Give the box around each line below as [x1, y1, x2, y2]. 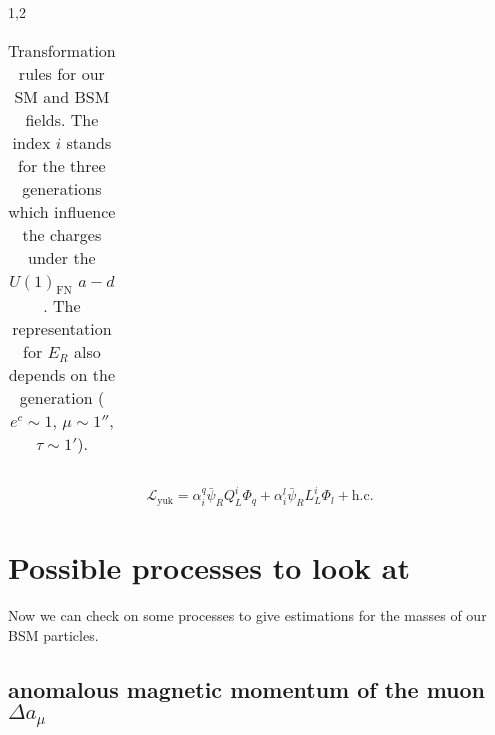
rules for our [18, 61, 105, 85]
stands [66, 130, 112, 154]
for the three [18, 153, 106, 177]
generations [22, 176, 102, 200]
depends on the [8, 362, 116, 386]
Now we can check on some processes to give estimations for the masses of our [8, 605, 487, 626]
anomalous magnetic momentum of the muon [8, 673, 485, 704]
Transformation [8, 38, 116, 62]
